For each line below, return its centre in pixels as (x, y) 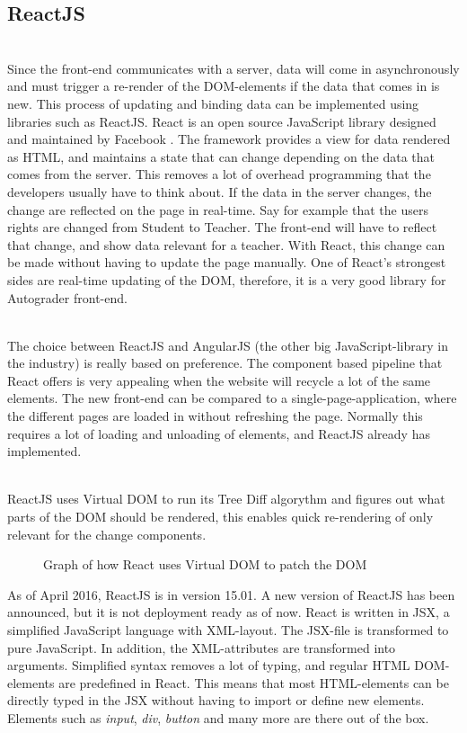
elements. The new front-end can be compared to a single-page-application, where (232, 398)
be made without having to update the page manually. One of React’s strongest (227, 262)
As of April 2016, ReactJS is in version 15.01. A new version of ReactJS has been (231, 594)
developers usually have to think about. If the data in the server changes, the (220, 191)
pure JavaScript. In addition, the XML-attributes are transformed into (202, 647)
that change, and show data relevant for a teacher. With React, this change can (226, 244)
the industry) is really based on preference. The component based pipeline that (225, 363)
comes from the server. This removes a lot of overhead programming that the (219, 174)
